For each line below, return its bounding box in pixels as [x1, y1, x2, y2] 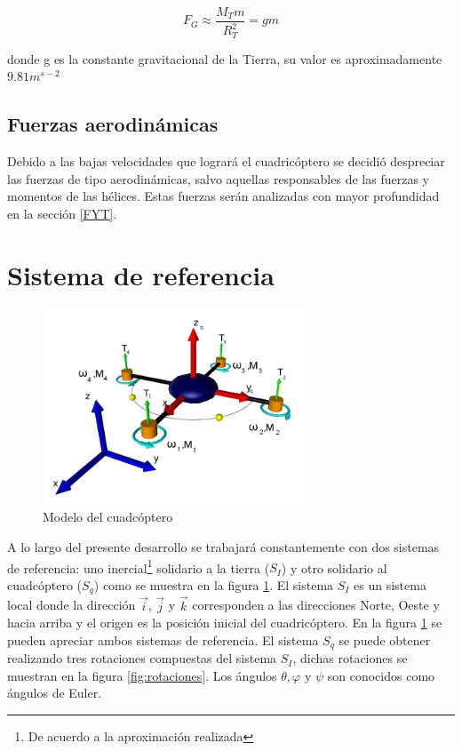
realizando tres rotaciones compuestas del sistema [7, 649, 277, 667]
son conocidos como [327, 666, 435, 684]
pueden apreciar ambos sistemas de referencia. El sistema [7, 630, 319, 649]
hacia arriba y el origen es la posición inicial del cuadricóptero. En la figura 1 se [7, 613, 442, 632]
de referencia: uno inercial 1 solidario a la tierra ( [7, 555, 270, 577]
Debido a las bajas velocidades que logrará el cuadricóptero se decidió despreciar [7, 152, 445, 171]
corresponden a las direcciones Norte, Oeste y [192, 595, 440, 614]
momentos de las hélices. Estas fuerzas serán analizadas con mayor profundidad [7, 187, 440, 205]
